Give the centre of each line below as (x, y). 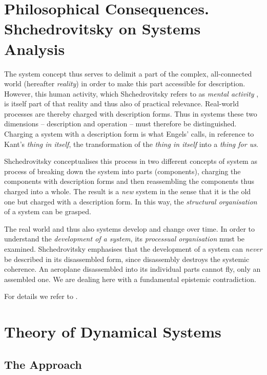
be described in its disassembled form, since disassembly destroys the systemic (127, 259)
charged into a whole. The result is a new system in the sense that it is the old (128, 191)
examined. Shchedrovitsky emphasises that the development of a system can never (133, 249)
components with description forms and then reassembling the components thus (129, 181)
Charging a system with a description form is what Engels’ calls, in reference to (129, 134)
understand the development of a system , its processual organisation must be (125, 239)
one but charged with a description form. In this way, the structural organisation (131, 201)
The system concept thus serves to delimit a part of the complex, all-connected (128, 73)
